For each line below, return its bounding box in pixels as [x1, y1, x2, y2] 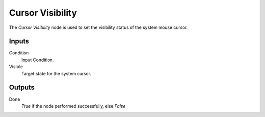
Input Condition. [21, 57, 54, 63]
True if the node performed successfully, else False [21, 103, 126, 109]
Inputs [9, 37, 29, 46]
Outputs [9, 83, 35, 92]
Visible [9, 64, 23, 70]
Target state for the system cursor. [21, 70, 92, 76]
